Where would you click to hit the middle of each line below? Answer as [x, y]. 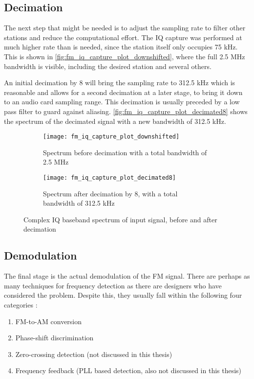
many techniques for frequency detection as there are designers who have [113, 285]
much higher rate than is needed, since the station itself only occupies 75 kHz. [121, 47]
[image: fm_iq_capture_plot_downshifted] [111, 137]
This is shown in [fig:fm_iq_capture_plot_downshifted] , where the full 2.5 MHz [125, 56]
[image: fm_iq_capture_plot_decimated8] [110, 178]
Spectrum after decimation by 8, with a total [110, 193]
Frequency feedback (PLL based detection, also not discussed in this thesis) [128, 370]
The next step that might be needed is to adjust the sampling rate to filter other [125, 28]
